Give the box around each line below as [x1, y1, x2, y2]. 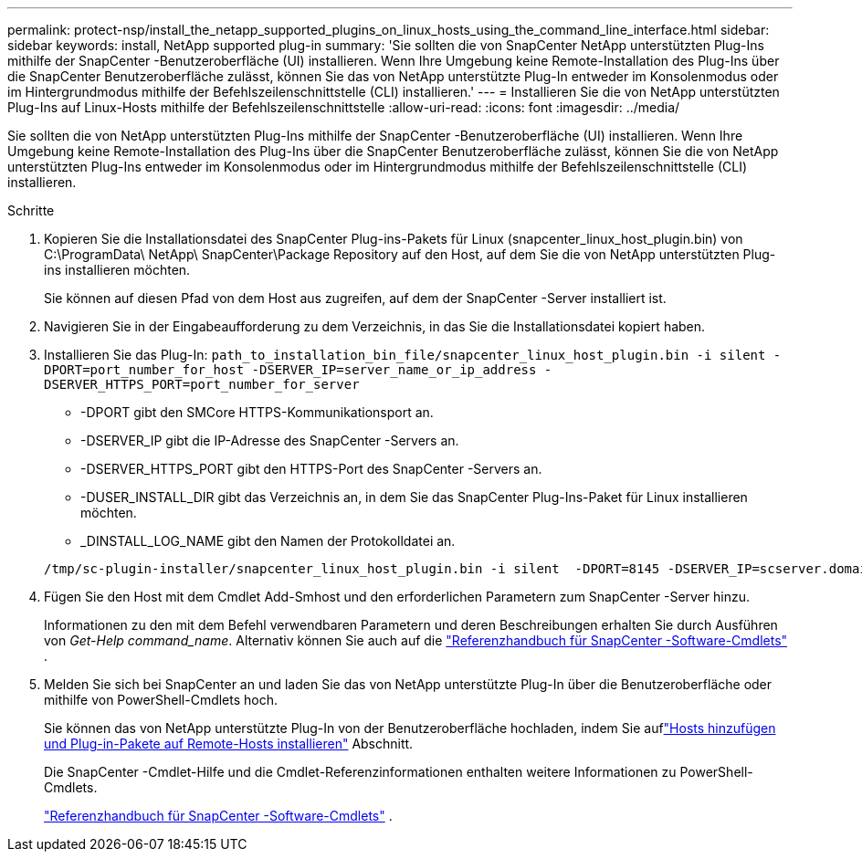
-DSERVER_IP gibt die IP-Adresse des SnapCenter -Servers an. [80, 433, 459, 448]
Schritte [7, 203, 55, 218]
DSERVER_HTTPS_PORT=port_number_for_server [44, 377, 360, 392]
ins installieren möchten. [44, 262, 191, 278]
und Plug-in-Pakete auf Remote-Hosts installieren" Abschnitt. [44, 736, 414, 751]
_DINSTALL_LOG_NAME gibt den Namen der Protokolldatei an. [80, 533, 456, 549]
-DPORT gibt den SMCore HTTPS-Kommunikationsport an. [80, 404, 434, 420]
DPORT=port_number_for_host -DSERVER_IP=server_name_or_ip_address [44, 362, 537, 377]
